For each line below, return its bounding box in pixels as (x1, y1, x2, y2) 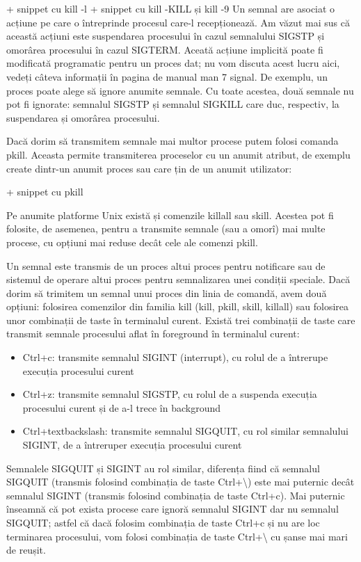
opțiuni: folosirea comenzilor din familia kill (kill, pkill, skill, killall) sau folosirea (6, 299, 349, 314)
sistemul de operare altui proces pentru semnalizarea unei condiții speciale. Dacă (6, 272, 351, 287)
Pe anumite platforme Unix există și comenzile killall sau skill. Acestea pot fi (6, 207, 334, 222)
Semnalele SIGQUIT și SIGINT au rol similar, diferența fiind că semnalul (6, 460, 320, 475)
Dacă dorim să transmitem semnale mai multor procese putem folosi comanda (6, 134, 339, 148)
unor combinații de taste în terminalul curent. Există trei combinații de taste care (6, 312, 355, 327)
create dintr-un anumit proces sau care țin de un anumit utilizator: (6, 161, 292, 175)
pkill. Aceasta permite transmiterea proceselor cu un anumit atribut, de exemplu (6, 147, 351, 161)
